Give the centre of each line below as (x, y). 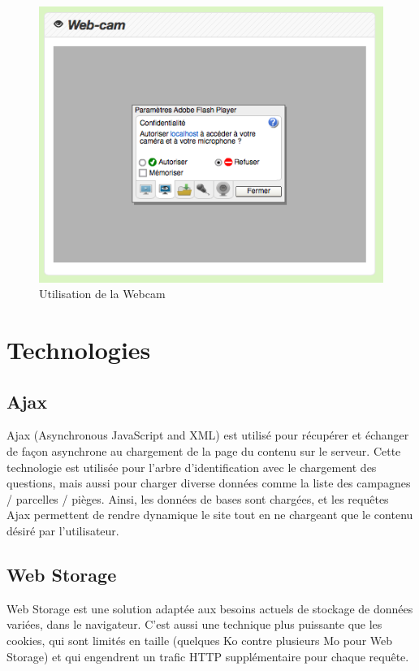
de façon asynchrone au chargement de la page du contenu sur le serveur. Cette (204, 451)
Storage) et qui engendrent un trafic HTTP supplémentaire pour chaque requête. (208, 656)
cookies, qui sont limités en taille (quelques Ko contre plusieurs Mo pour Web (200, 641)
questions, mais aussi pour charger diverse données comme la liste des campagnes (209, 483)
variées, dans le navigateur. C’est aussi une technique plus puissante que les (194, 624)
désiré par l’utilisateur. (63, 531)
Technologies (79, 350)
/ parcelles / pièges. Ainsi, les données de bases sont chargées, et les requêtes (198, 498)
